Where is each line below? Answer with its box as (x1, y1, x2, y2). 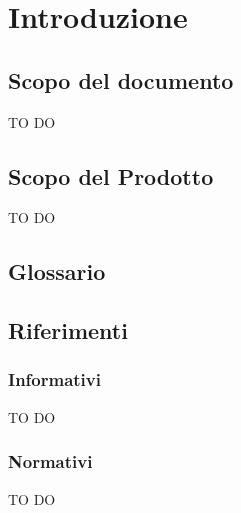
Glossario (8, 256, 106, 287)
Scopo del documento (8, 64, 234, 95)
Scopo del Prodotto (8, 160, 214, 191)
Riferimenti (8, 315, 128, 346)
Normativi (8, 449, 93, 474)
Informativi (8, 367, 101, 392)
